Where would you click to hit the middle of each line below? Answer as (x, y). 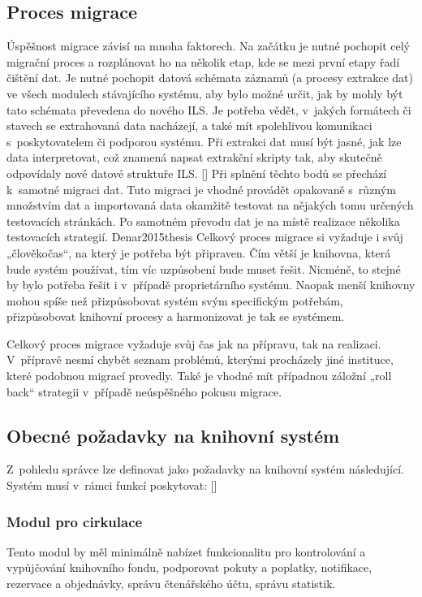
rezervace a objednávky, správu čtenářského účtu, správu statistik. (171, 584)
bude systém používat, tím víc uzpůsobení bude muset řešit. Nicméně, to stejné (204, 268)
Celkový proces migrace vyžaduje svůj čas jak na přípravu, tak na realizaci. (194, 343)
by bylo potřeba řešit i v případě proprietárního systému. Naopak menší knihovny (211, 285)
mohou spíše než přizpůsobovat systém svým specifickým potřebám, (175, 300)
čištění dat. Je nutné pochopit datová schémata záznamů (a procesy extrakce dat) (210, 78)
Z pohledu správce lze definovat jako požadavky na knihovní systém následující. (205, 469)
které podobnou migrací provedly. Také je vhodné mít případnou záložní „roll (199, 376)
